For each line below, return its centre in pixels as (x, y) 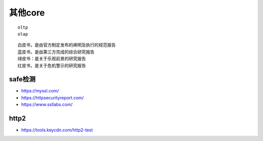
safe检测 (22, 79)
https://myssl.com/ (40, 91)
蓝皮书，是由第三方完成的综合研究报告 (56, 52)
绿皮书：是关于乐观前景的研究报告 (52, 59)
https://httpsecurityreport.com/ (52, 98)
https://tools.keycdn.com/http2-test (57, 130)
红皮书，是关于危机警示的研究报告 (52, 65)
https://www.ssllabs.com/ (47, 105)
